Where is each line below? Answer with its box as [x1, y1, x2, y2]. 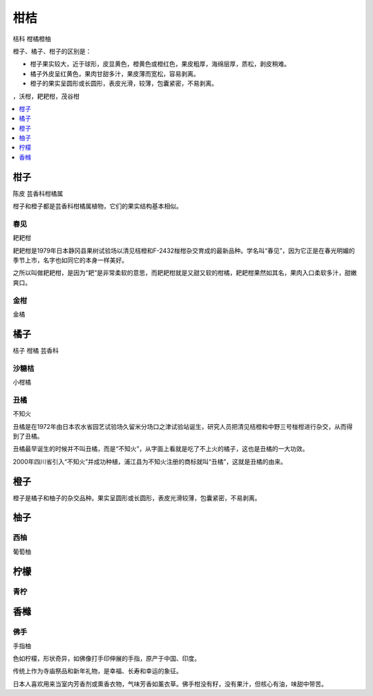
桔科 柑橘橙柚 [12, 35, 51, 43]
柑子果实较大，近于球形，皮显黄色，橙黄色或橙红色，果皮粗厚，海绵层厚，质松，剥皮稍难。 [30, 59, 290, 68]
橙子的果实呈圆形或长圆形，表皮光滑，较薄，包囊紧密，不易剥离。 [30, 80, 218, 88]
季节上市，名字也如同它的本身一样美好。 [12, 256, 128, 264]
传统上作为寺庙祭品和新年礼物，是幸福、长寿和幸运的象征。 [12, 667, 182, 675]
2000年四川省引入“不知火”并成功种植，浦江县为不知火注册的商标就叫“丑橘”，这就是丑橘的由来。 [12, 457, 287, 466]
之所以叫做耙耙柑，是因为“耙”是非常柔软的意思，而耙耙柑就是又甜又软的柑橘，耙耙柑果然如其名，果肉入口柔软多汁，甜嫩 [12, 268, 357, 277]
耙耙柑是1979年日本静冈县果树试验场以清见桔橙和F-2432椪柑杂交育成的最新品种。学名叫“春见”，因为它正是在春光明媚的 [12, 246, 355, 255]
